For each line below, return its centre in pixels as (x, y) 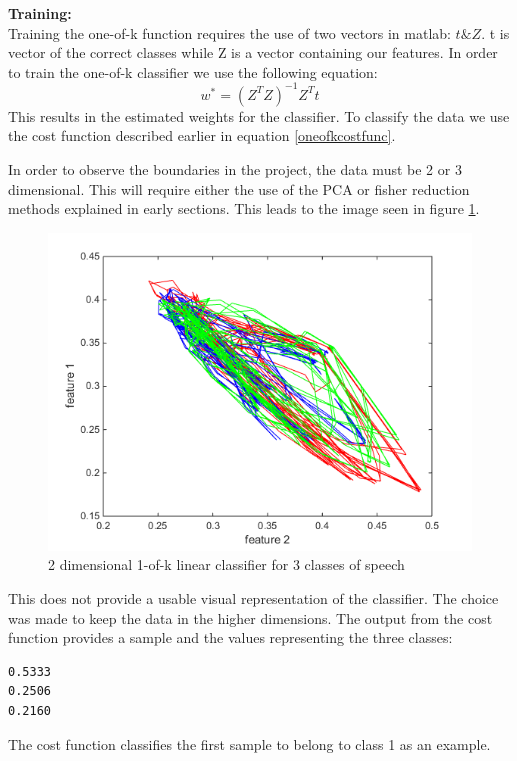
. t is (495, 32)
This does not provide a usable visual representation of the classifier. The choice (253, 598)
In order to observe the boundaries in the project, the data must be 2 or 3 (235, 169)
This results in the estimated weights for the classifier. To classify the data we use (259, 115)
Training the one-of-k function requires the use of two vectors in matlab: (229, 32)
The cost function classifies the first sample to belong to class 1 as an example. (249, 743)
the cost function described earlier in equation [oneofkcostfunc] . (202, 135)
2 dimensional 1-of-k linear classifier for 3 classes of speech (226, 564)
